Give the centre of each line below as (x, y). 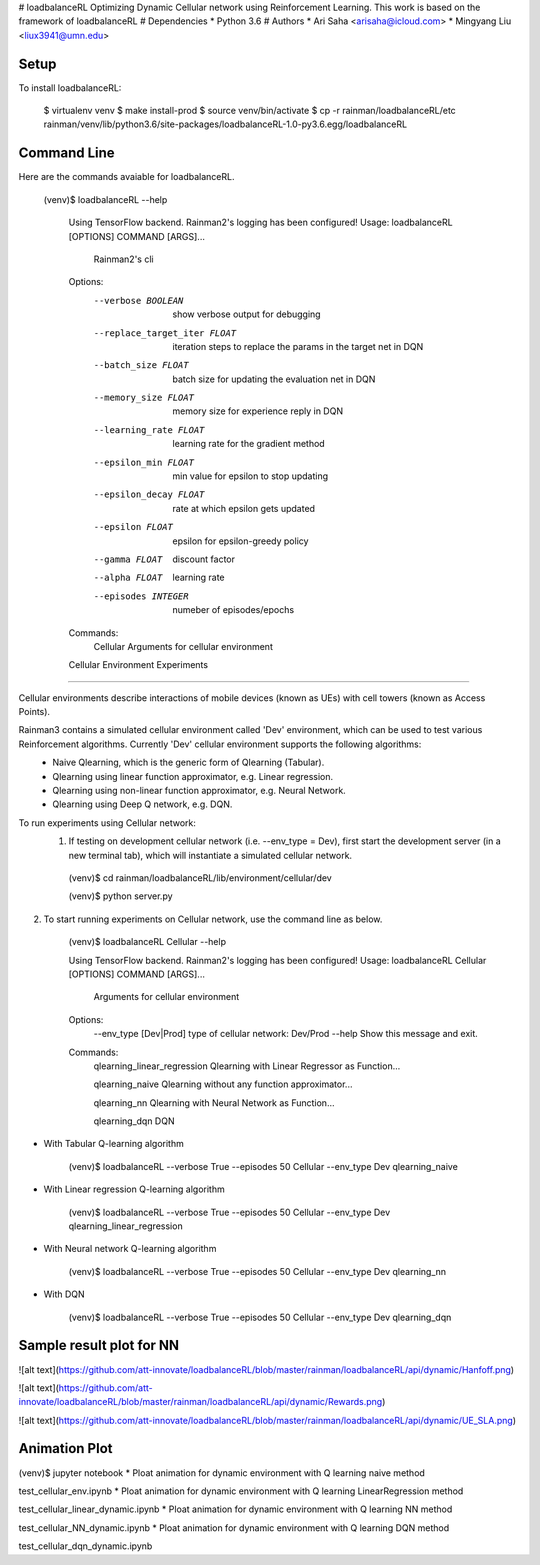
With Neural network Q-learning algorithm (130, 1249)
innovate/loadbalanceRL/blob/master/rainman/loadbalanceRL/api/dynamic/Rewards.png (200, 1402)
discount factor (203, 559)
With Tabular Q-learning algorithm (113, 1144)
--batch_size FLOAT (141, 365)
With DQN (64, 1294)
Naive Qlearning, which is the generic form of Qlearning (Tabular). (188, 762)
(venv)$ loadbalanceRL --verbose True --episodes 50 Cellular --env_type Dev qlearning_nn (257, 1271)
